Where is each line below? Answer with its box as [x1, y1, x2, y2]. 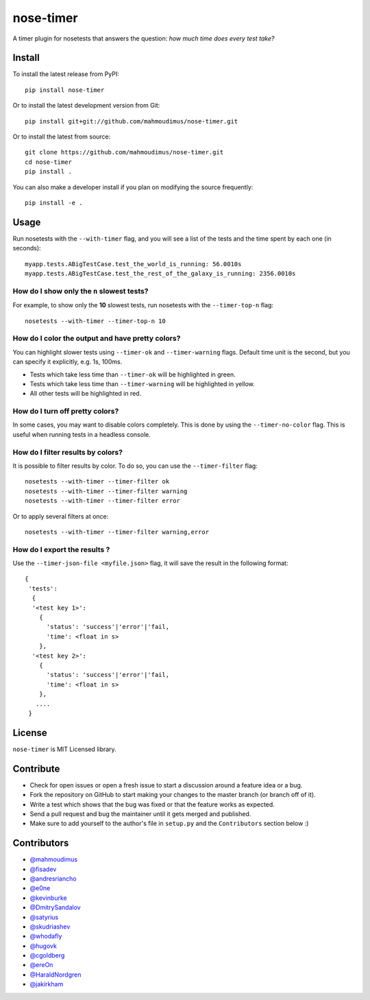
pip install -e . [25, 199, 83, 206]
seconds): [12, 244, 41, 252]
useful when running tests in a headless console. [12, 430, 151, 438]
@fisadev [29, 865, 57, 873]
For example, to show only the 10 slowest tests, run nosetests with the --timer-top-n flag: [12, 301, 274, 309]
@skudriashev [29, 922, 71, 931]
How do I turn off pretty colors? [12, 407, 119, 416]
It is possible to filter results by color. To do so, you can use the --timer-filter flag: [12, 462, 258, 470]
